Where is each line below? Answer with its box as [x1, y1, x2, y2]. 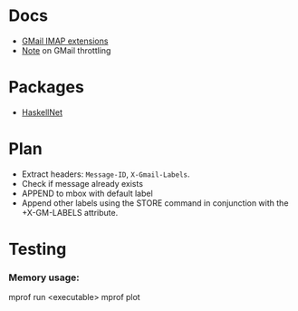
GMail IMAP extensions [21, 35, 109, 46]
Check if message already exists [21, 178, 144, 189]
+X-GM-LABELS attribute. [21, 207, 119, 218]
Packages [8, 77, 85, 98]
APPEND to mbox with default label [21, 188, 153, 199]
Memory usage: [8, 271, 80, 284]
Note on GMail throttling [21, 44, 111, 55]
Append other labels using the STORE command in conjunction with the [21, 197, 289, 209]
